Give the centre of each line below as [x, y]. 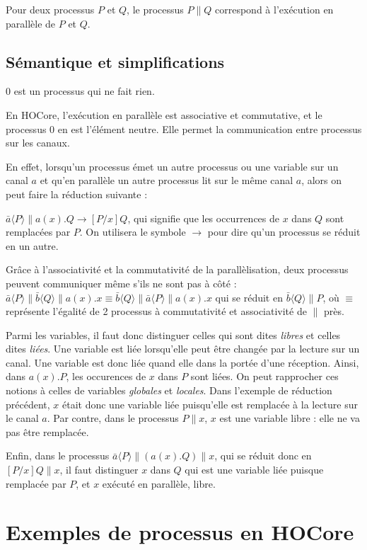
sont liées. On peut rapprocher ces [264, 376]
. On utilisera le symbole [133, 232]
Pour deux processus [50, 9]
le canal [22, 418]
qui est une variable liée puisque [254, 470]
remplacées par [38, 232]
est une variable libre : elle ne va [290, 418]
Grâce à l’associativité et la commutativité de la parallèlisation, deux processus [177, 269]
